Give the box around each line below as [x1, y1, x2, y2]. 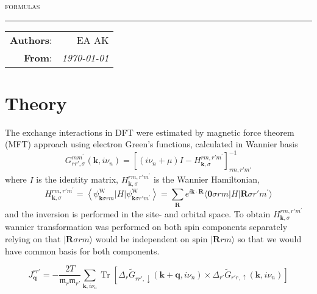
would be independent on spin [95, 233, 208, 245]
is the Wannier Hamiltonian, [153, 173, 260, 186]
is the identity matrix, [36, 173, 118, 186]
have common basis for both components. [5, 244, 160, 257]
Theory [5, 90, 67, 115]
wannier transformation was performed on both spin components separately [5, 220, 288, 233]
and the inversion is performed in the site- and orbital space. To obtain [5, 208, 271, 220]
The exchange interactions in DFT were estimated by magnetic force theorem [5, 125, 294, 138]
